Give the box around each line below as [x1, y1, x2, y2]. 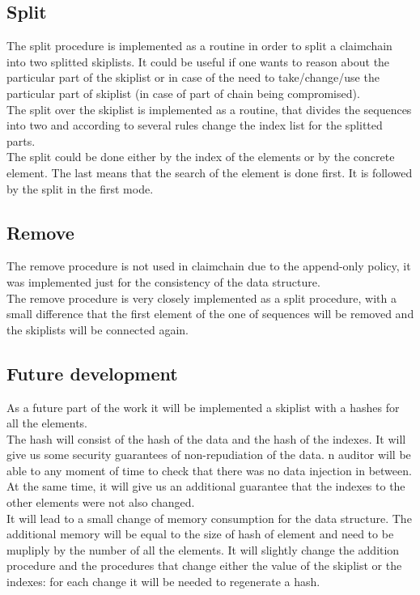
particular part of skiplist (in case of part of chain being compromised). [6, 84, 360, 101]
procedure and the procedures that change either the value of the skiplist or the [6, 557, 402, 574]
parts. [6, 132, 36, 149]
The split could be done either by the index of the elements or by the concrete [6, 148, 395, 165]
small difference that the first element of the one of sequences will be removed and [6, 305, 414, 322]
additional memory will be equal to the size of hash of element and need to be [6, 525, 394, 542]
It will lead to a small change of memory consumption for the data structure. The [6, 509, 412, 526]
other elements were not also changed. [6, 494, 195, 511]
